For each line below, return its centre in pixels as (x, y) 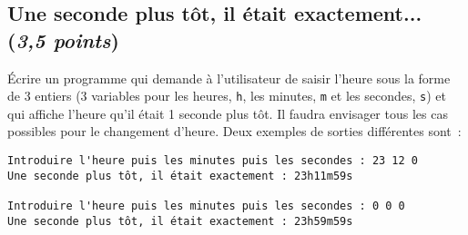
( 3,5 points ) (63, 39)
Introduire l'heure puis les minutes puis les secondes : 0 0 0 (206, 206)
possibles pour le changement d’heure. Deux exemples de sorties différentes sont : (234, 131)
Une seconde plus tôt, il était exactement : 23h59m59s (180, 221)
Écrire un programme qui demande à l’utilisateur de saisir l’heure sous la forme (229, 78)
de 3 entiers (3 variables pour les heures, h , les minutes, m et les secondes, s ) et (227, 96)
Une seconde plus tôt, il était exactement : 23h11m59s (180, 176)
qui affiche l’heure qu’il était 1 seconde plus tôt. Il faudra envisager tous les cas (228, 113)
